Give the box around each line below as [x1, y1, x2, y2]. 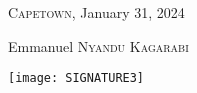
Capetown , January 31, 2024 [8, 2, 185, 22]
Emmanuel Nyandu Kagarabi [8, 35, 189, 56]
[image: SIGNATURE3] [8, 71, 145, 86]
